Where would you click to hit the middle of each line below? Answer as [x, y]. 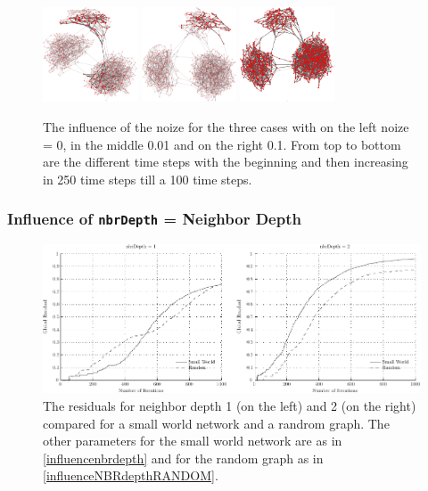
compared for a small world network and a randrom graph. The [216, 423]
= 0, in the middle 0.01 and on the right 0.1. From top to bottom [222, 144]
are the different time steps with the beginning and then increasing [226, 162]
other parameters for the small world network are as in [193, 441]
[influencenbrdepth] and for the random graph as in [183, 458]
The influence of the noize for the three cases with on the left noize [226, 126]
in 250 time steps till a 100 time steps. [148, 179]
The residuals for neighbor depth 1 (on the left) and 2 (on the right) [230, 405]
